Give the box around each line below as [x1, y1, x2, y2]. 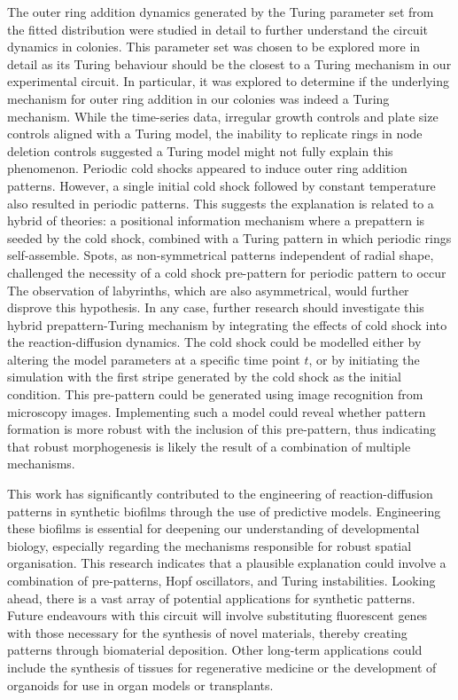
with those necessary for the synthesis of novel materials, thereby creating [7, 623, 408, 641]
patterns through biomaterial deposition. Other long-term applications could [7, 641, 423, 659]
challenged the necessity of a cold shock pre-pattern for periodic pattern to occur [7, 263, 446, 281]
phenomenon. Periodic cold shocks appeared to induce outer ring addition [7, 159, 408, 177]
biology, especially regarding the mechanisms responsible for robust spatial [7, 536, 412, 554]
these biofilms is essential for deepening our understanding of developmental [7, 519, 420, 538]
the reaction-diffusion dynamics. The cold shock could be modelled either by [7, 333, 422, 351]
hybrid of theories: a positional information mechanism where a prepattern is [7, 211, 425, 230]
